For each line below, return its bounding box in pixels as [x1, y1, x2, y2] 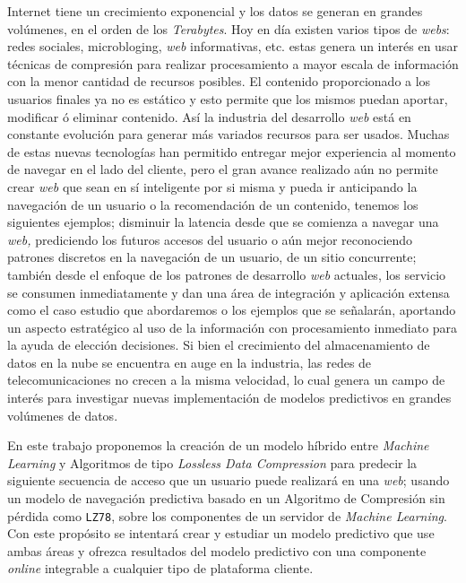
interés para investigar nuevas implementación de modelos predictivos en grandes [7, 388, 452, 407]
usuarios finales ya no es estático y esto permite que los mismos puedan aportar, [7, 89, 448, 108]
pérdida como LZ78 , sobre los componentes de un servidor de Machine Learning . [7, 506, 447, 525]
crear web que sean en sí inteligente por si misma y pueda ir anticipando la [7, 177, 418, 196]
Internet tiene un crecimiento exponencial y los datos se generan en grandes [7, 2, 423, 20]
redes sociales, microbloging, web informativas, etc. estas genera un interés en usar [7, 37, 458, 56]
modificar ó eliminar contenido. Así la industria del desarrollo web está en [7, 107, 411, 126]
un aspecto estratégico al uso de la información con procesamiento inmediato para [7, 318, 458, 336]
